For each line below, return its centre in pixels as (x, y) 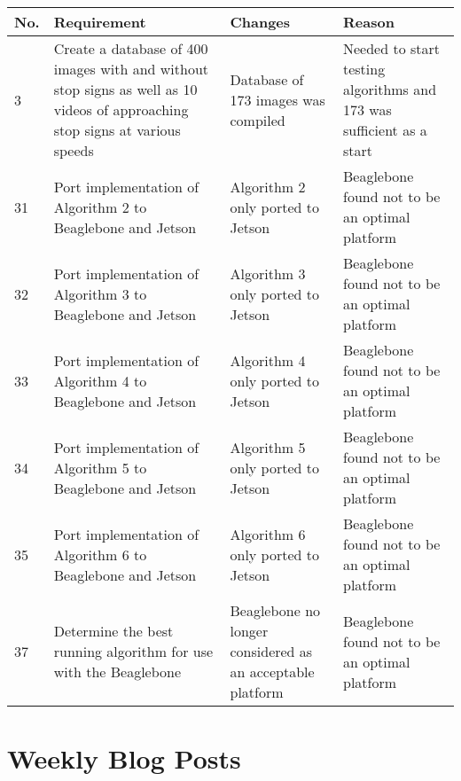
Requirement (100, 22)
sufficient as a (385, 130)
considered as (271, 651)
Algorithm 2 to (100, 207)
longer (249, 631)
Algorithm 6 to (100, 554)
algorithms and (390, 89)
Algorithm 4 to (100, 380)
